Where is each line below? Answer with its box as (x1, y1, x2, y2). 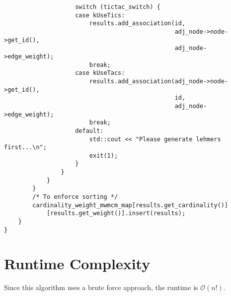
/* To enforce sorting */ (32, 193, 118, 201)
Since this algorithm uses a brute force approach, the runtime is (4, 282, 198, 292)
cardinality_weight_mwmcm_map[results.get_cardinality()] (32, 201, 229, 209)
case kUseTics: (75, 11, 125, 19)
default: (75, 127, 104, 134)
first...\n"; (4, 144, 47, 151)
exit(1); (89, 152, 118, 159)
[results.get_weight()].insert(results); (46, 210, 186, 217)
